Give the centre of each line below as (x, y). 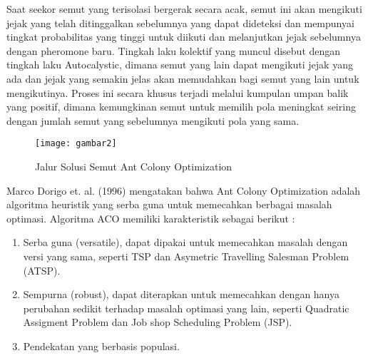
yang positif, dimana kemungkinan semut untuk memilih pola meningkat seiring (181, 107)
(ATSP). (42, 270)
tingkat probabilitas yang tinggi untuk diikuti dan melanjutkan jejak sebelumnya (184, 37)
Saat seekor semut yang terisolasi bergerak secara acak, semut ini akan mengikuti (184, 9)
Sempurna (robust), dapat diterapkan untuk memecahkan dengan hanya (182, 294)
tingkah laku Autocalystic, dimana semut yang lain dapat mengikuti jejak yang (180, 65)
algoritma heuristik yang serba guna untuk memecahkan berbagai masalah (169, 204)
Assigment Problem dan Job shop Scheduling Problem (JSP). (158, 322)
